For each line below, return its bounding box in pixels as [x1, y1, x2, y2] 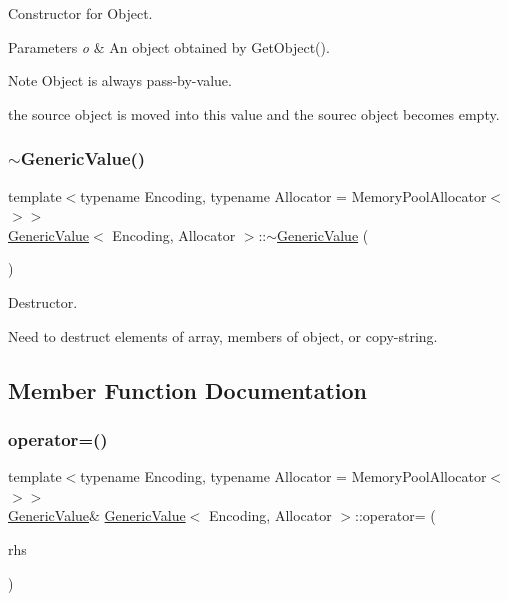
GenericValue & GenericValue [8, 505, 186, 526]
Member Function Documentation [8, 374, 368, 405]
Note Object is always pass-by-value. [8, 70, 232, 91]
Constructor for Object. [8, 3, 153, 23]
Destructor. [8, 291, 78, 312]
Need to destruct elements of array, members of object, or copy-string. [8, 325, 438, 346]
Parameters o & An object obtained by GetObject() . [8, 36, 330, 57]
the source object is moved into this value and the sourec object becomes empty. [8, 103, 500, 124]
